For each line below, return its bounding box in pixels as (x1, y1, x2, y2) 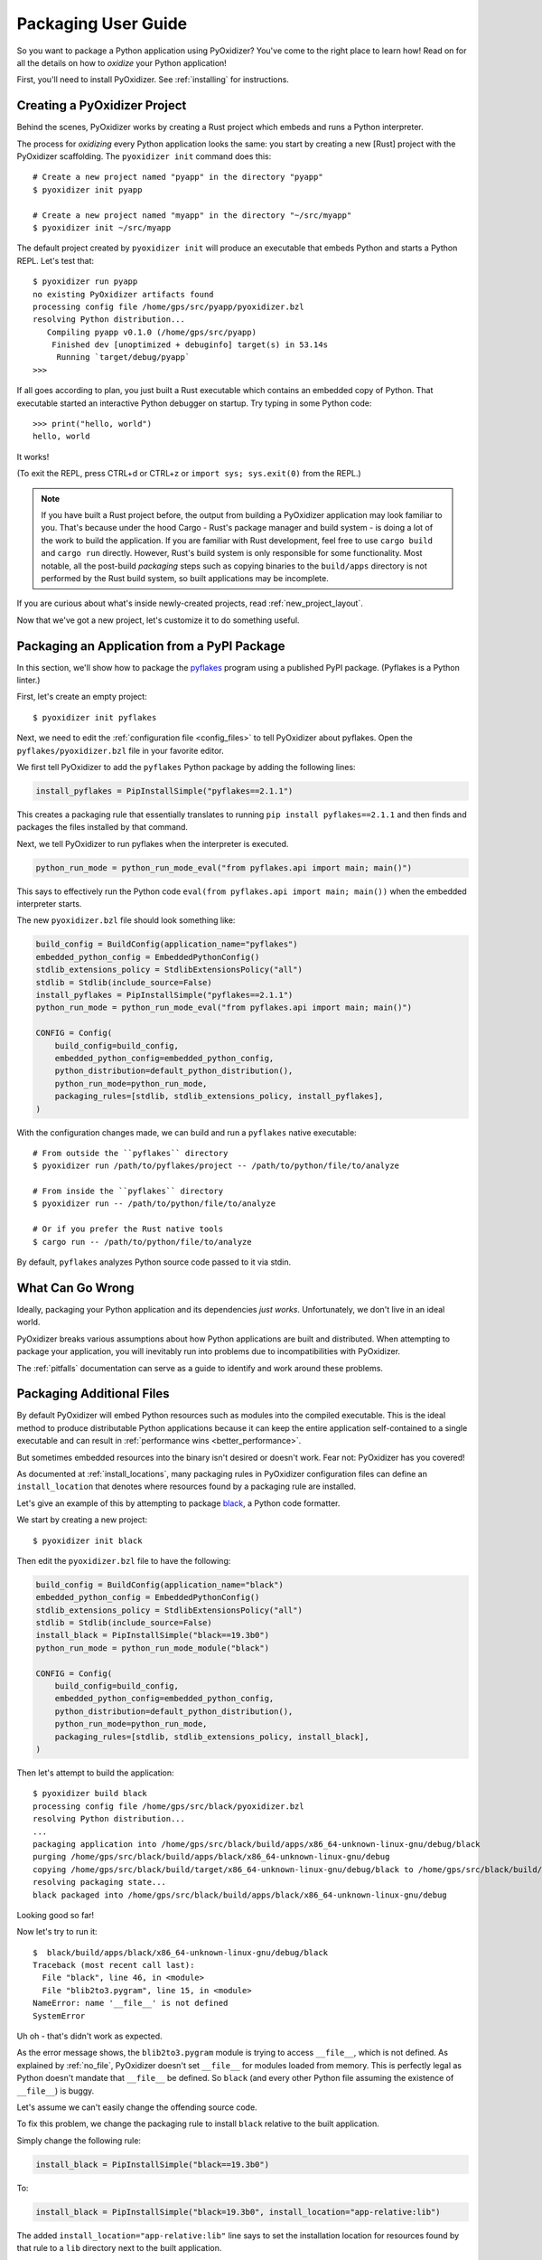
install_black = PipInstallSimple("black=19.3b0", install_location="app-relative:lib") (35, 2207, 442, 2217)
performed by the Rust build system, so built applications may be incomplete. (41, 572, 330, 583)
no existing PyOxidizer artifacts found (33, 289, 214, 299)
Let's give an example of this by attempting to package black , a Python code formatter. (16, 1497, 341, 1509)
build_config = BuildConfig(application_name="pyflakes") (35, 939, 298, 949)
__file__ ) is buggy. (16, 2085, 95, 2096)
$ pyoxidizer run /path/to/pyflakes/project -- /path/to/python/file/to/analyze (33, 1161, 400, 1171)
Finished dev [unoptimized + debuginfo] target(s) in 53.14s (51, 340, 329, 350)
